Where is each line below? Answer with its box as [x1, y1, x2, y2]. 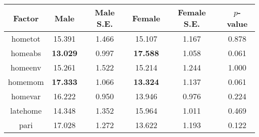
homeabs [10, 47, 41, 59]
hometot [11, 33, 40, 44]
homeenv [10, 62, 41, 73]
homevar [11, 90, 41, 102]
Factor [13, 12, 39, 24]
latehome [10, 105, 42, 116]
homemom [8, 76, 44, 87]
